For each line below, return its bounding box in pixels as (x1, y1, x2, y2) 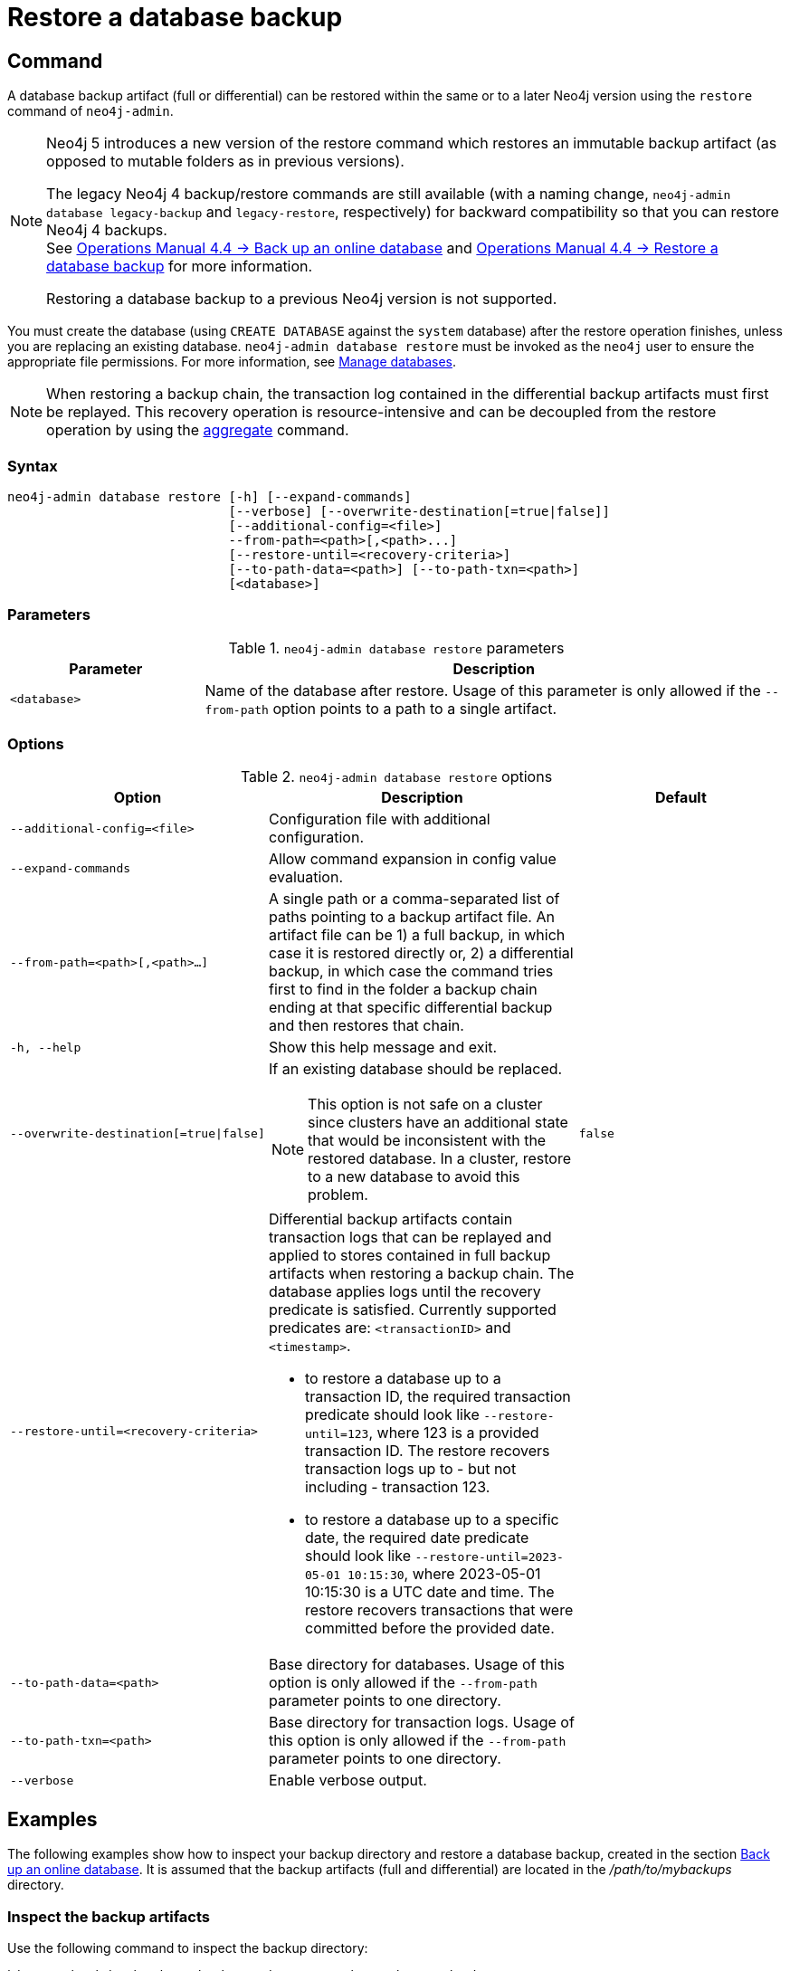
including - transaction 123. (304, 1478, 490, 1497)
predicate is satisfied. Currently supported (268, 1300, 557, 1319)
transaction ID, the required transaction (304, 1387, 571, 1406)
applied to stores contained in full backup (268, 1246, 551, 1265)
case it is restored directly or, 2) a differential (268, 944, 574, 963)
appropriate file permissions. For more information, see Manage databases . (7, 354, 456, 370)
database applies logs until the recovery (268, 1282, 541, 1301)
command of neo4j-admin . (7, 103, 174, 119)
